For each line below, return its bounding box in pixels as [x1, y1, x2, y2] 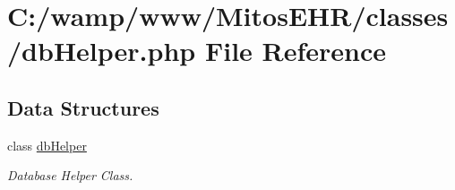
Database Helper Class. [7, 166, 133, 185]
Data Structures [7, 93, 159, 121]
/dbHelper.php [7, 32, 196, 69]
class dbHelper [7, 135, 87, 154]
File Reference [204, 32, 387, 69]
